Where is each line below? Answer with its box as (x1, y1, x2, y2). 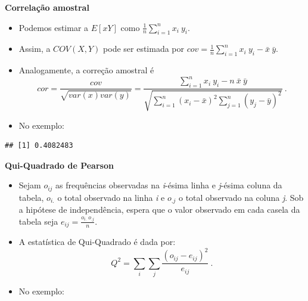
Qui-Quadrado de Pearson (5, 159, 114, 171)
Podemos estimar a (18, 21, 89, 33)
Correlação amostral (5, 1, 89, 13)
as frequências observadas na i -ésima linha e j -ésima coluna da (55, 179, 282, 191)
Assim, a (18, 42, 51, 55)
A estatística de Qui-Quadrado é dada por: (18, 235, 176, 248)
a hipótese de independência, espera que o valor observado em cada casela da (18, 203, 300, 216)
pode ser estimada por (103, 42, 185, 55)
